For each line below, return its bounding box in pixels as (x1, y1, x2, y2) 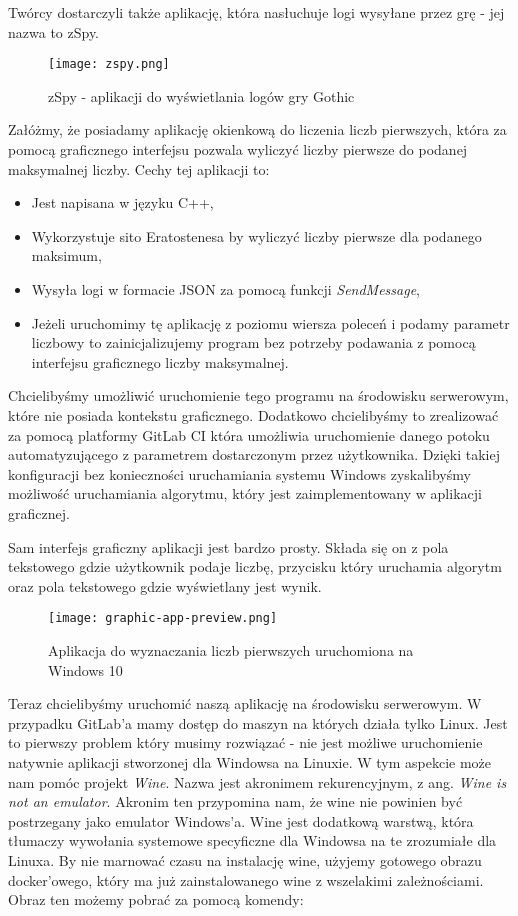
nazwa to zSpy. (8, 21, 99, 42)
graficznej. (8, 502, 70, 523)
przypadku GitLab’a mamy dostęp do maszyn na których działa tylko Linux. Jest (8, 712, 508, 733)
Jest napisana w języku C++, (31, 192, 214, 213)
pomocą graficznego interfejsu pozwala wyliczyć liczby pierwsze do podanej (8, 139, 468, 160)
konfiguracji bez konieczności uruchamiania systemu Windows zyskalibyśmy (8, 463, 471, 484)
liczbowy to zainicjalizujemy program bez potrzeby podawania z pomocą (31, 332, 476, 353)
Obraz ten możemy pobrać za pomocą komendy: (8, 889, 304, 910)
